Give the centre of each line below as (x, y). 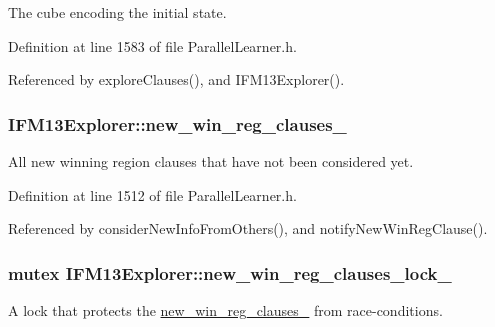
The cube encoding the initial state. (117, 12)
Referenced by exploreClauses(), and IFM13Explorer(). (176, 79)
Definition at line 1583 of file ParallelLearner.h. (152, 45)
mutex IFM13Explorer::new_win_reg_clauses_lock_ (230, 272)
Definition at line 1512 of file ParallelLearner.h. (152, 194)
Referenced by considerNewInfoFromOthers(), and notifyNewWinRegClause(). (248, 228)
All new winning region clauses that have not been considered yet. (211, 161)
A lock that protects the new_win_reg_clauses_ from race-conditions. (225, 310)
